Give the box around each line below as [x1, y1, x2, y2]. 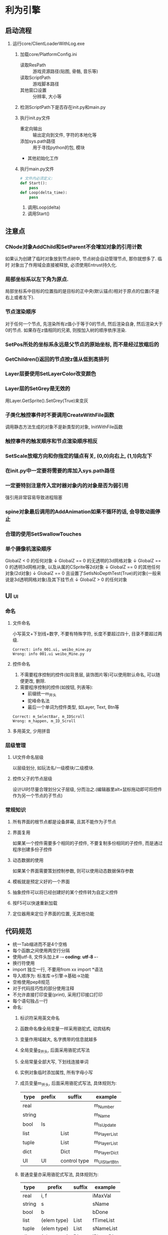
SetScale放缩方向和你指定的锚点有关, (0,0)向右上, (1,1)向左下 [5, 452, 152, 459]
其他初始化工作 [27, 155, 59, 161]
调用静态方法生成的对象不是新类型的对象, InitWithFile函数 [5, 424, 123, 430]
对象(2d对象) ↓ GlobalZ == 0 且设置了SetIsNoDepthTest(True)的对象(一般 [5, 570, 157, 576]
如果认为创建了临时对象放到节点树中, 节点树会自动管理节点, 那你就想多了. [5, 255, 156, 262]
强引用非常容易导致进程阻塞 [5, 494, 63, 500]
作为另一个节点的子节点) [12, 793, 63, 799]
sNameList [92, 1225, 118, 1232]
